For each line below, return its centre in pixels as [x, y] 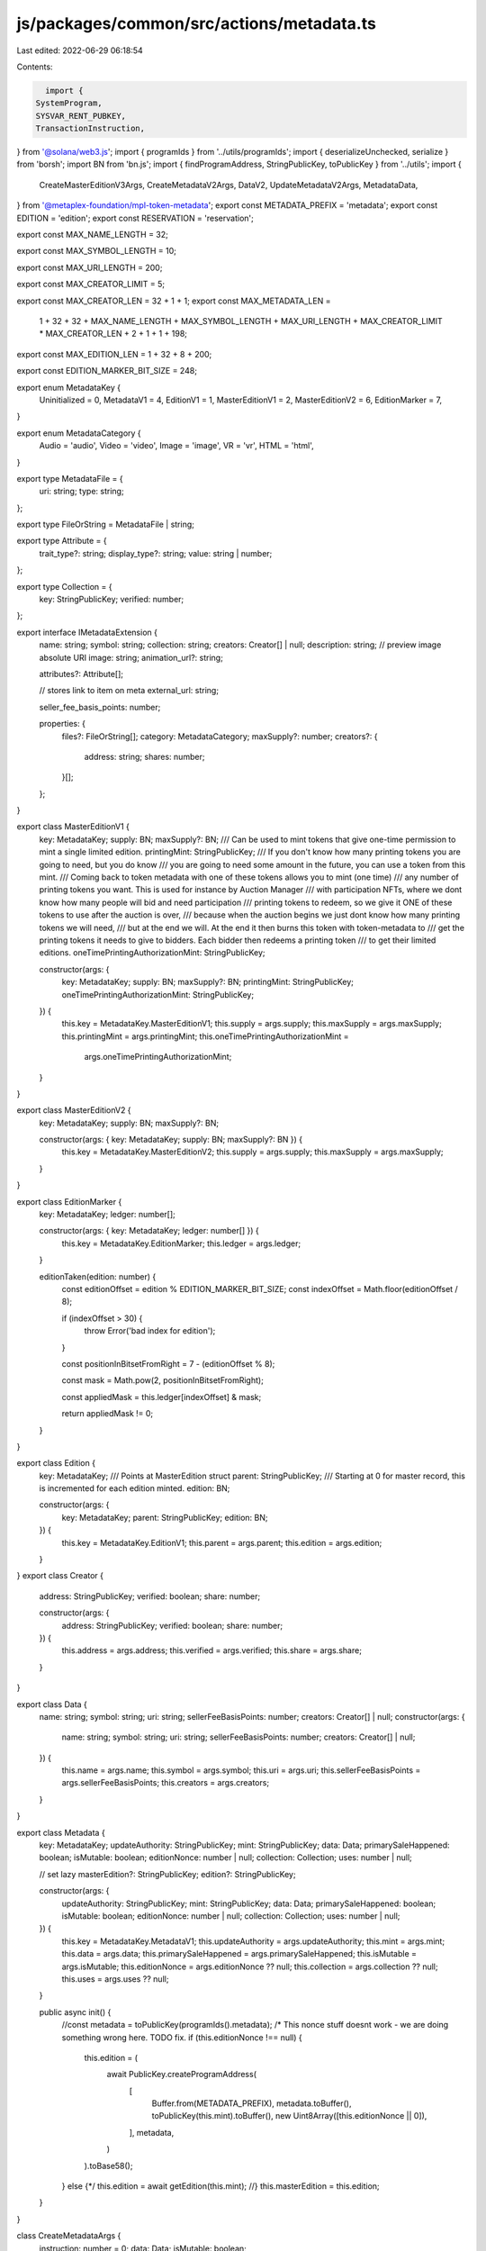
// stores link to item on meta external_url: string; [129, 691]
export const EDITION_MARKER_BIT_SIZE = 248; [107, 371]
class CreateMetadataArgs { [69, 2236]
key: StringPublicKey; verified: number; [112, 600]
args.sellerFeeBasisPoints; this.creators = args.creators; [166, 1783]
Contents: [35, 67]
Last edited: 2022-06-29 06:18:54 [80, 50]
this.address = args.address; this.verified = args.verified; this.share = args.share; [211, 1650]
